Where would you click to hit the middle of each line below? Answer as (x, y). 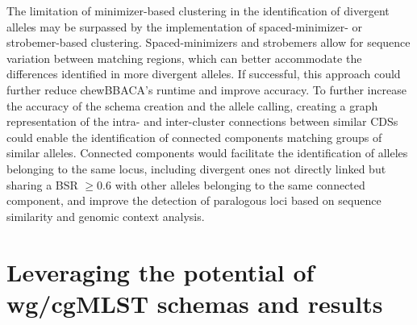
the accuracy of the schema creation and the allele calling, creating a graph (192, 105)
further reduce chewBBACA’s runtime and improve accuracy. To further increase (206, 89)
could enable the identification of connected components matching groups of (194, 137)
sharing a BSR (42, 184)
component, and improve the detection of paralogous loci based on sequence (194, 200)
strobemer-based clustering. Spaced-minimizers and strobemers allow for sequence (208, 42)
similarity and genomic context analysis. (106, 216)
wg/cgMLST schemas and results (195, 303)
